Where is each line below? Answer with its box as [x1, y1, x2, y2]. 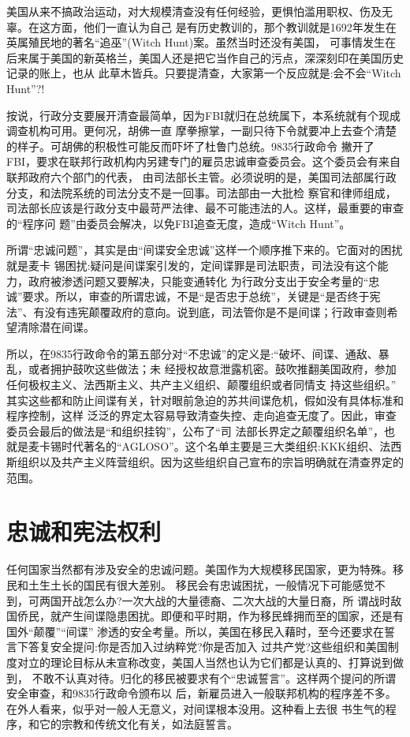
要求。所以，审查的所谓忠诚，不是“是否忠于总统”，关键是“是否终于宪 [22, 288, 381, 305]
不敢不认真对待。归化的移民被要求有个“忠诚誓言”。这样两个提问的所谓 [32, 669, 396, 686]
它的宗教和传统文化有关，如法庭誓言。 [39, 716, 238, 732]
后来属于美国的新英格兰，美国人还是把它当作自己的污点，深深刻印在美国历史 [6, 49, 404, 65]
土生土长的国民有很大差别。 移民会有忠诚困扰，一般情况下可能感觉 [28, 576, 375, 593]
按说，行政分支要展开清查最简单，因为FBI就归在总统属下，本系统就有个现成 [6, 107, 401, 123]
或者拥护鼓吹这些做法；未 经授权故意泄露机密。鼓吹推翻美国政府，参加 [28, 361, 397, 377]
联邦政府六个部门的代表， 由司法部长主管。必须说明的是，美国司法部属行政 [6, 168, 397, 185]
